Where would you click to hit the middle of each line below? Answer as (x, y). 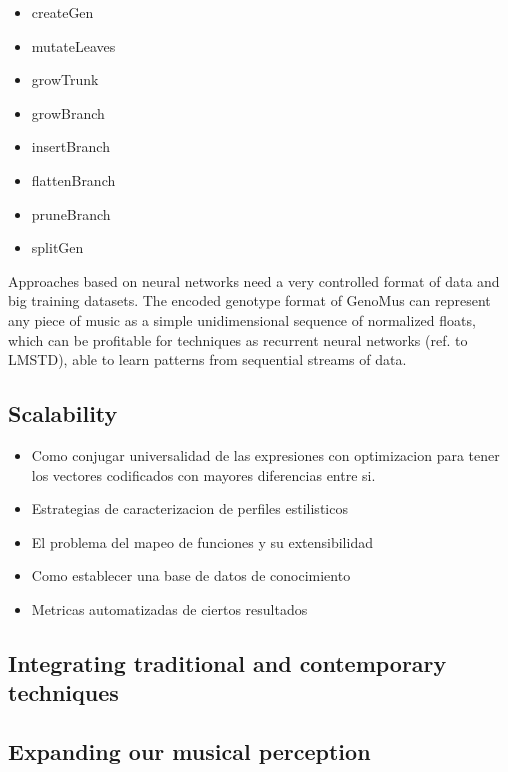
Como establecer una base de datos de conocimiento (191, 575)
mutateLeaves (73, 45)
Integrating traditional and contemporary (227, 662)
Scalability (63, 413)
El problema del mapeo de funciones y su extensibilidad (202, 541)
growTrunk (65, 79)
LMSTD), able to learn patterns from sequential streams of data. (207, 359)
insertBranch (70, 146)
